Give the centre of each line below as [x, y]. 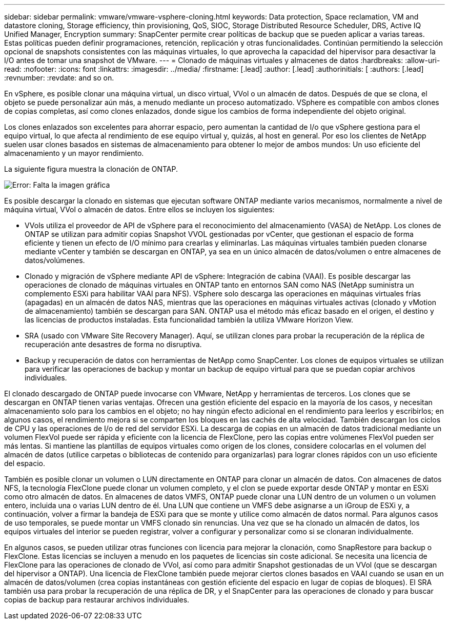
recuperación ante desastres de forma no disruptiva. [113, 344]
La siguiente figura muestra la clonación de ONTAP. [91, 169]
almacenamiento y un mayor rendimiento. [74, 153]
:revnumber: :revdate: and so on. [59, 78]
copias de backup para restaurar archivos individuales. [97, 600]
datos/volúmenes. [55, 260]
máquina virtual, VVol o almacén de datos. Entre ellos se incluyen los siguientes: [139, 209]
